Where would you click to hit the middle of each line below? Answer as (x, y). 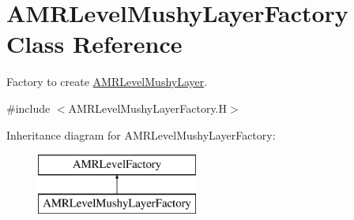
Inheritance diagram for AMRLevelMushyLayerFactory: (141, 134)
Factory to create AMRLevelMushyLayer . (107, 82)
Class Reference (94, 44)
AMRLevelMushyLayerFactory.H (148, 108)
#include (28, 108)
